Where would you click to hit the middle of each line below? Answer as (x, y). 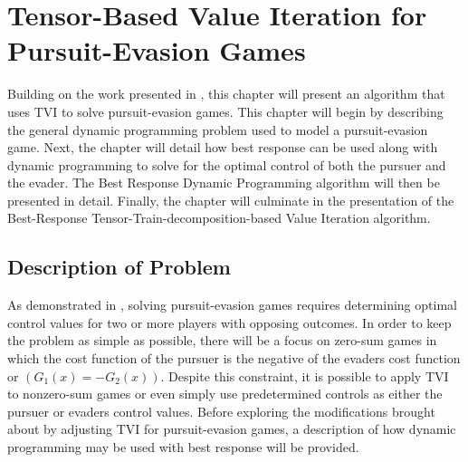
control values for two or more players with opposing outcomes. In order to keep (229, 322)
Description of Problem (119, 267)
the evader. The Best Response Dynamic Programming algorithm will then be (224, 183)
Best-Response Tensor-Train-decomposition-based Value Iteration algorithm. (219, 218)
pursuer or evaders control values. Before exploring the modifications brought (221, 411)
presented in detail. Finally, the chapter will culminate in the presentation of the (231, 200)
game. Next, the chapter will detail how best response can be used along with (223, 147)
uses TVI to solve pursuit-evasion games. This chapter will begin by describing (225, 111)
